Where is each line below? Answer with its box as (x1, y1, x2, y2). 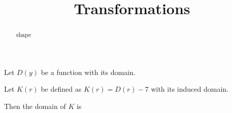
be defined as (41, 84, 82, 94)
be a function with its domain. (41, 66, 136, 77)
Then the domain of (4, 101, 66, 111)
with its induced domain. (151, 84, 228, 94)
